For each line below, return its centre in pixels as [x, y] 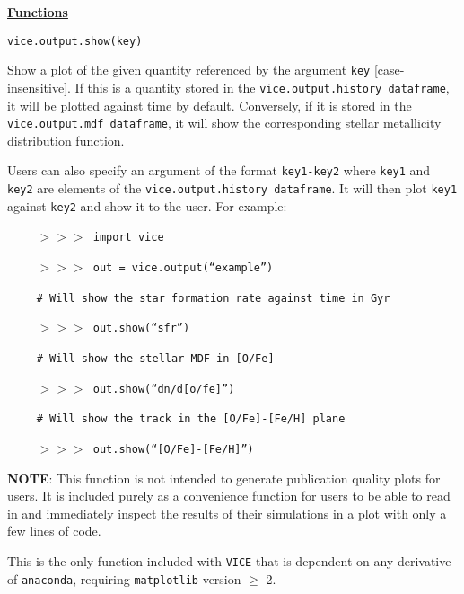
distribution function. [66, 140]
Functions [38, 12]
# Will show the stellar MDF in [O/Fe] [155, 359]
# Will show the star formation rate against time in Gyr [213, 298]
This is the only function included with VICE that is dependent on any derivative [229, 561]
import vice [128, 238]
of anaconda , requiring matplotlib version [124, 578]
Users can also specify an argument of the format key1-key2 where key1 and [219, 170]
